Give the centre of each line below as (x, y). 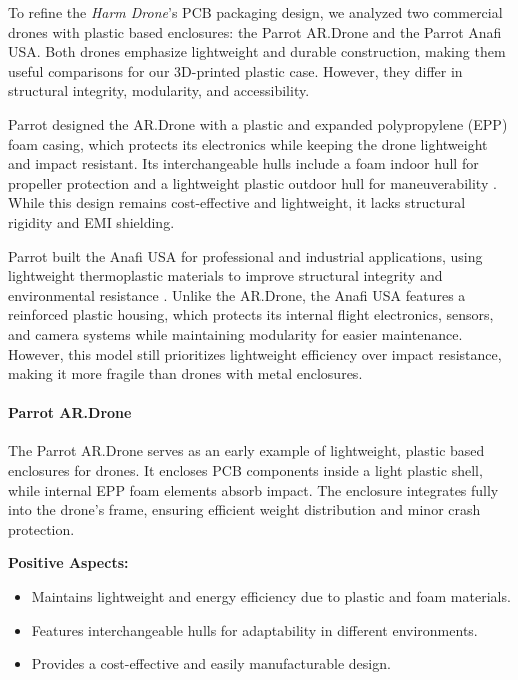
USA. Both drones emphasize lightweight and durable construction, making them (257, 51)
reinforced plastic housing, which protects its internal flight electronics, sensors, (251, 314)
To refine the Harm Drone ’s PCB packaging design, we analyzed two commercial (255, 12)
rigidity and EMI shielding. (91, 221)
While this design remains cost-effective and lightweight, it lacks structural (237, 202)
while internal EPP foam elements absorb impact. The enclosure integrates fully (253, 489)
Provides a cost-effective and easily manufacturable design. (211, 663)
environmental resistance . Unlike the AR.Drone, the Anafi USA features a (237, 294)
